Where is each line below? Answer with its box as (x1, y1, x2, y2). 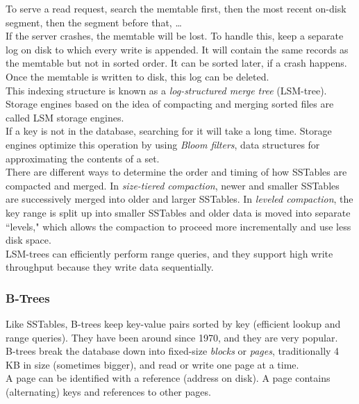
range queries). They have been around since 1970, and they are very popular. (6, 330, 338, 344)
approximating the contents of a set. (6, 151, 160, 165)
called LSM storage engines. (6, 110, 124, 124)
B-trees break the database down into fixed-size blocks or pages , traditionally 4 (6, 344, 340, 358)
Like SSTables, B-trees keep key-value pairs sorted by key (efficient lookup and (6, 317, 341, 331)
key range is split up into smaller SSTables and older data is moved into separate (6, 205, 351, 219)
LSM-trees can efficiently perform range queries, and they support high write (6, 246, 333, 260)
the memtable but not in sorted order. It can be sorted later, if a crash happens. (6, 56, 347, 70)
